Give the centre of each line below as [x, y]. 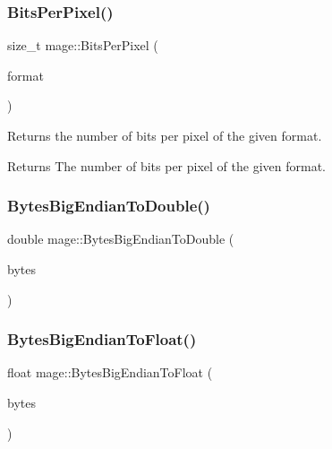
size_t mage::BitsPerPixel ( [83, 45]
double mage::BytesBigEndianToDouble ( [121, 239]
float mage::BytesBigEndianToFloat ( [110, 372]
